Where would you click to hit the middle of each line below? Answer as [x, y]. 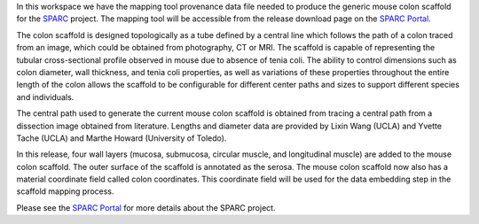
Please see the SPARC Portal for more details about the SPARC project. [146, 207]
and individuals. [45, 97]
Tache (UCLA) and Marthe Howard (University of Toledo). [122, 138]
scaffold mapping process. [65, 191]
